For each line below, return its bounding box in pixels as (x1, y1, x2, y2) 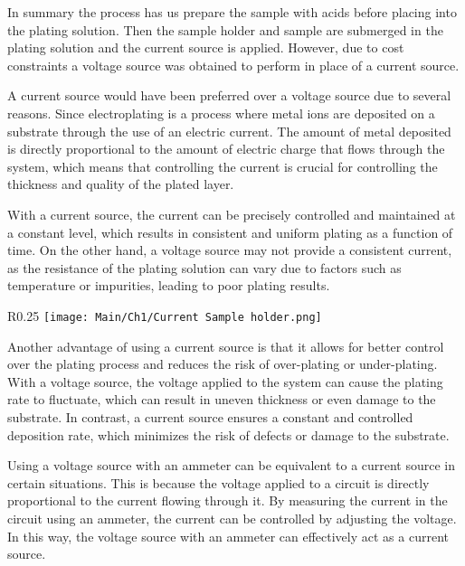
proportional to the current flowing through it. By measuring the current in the (7, 491, 448, 510)
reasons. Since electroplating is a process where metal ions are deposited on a (7, 103, 435, 122)
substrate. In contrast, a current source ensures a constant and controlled (7, 407, 413, 426)
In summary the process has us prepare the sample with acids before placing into (7, 3, 457, 21)
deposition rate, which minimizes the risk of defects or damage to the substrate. (7, 425, 450, 444)
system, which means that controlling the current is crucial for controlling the (7, 156, 438, 175)
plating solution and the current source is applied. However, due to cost (7, 38, 404, 57)
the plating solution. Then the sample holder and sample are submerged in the (7, 20, 443, 39)
